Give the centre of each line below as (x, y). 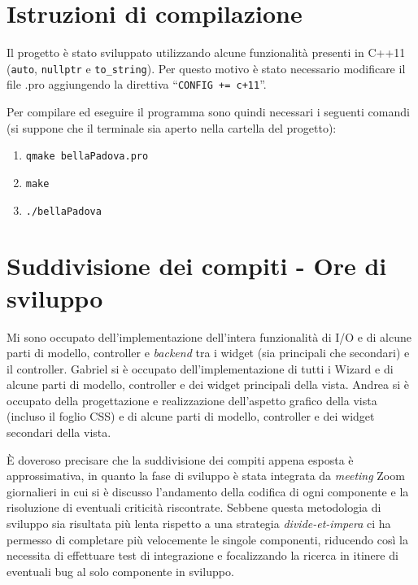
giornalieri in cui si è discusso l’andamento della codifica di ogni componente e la (208, 491)
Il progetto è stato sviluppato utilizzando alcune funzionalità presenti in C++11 (206, 52)
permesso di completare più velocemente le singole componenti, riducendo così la (207, 539)
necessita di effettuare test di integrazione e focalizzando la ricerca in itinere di (202, 555)
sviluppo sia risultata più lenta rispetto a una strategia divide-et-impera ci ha (199, 524)
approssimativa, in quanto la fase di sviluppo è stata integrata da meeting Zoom (206, 476)
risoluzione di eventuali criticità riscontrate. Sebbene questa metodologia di (194, 507)
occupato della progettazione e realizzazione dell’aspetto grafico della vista (192, 400)
